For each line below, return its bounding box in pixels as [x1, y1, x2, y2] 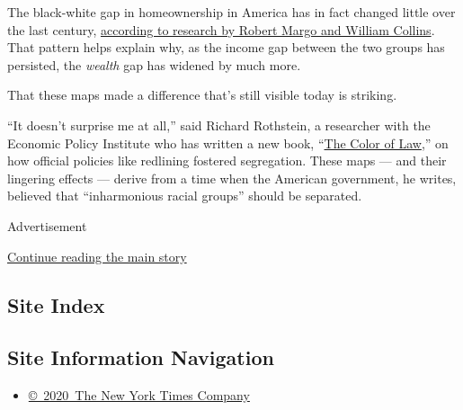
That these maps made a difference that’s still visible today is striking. [7, 85, 397, 104]
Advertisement [7, 216, 87, 235]
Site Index [7, 290, 105, 318]
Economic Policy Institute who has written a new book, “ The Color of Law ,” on [7, 133, 449, 152]
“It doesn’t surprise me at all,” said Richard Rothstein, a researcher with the [7, 115, 431, 134]
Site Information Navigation [7, 343, 274, 371]
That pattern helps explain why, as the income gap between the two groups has [7, 38, 445, 57]
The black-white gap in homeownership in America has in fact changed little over [7, 3, 456, 21]
